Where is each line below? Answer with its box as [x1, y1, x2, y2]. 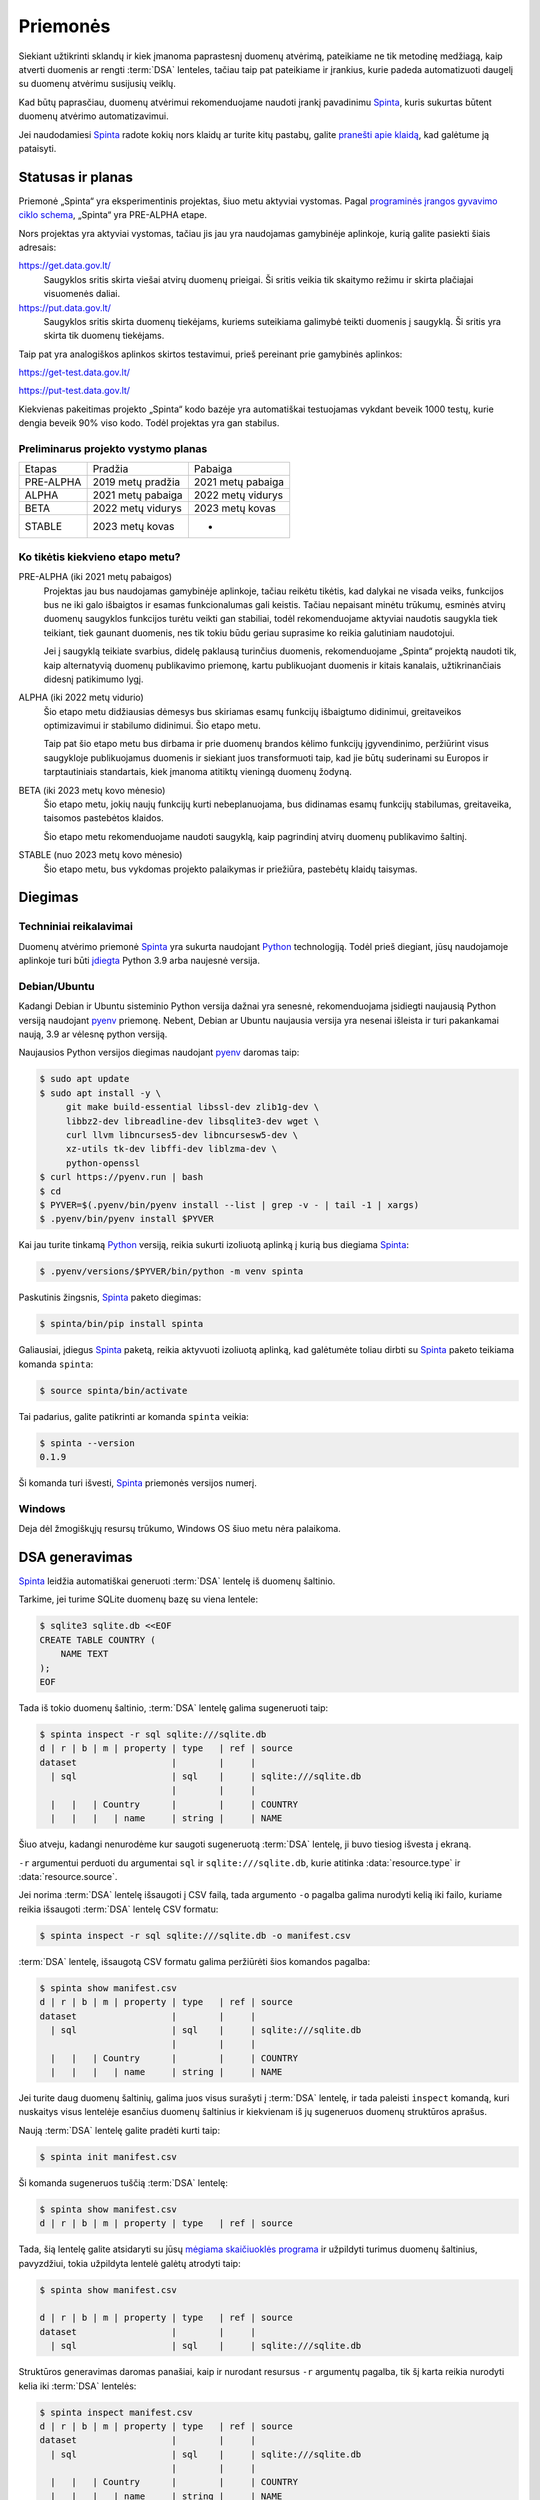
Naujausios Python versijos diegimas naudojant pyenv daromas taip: [18, 1046, 300, 1059]
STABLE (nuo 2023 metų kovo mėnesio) [18, 849, 183, 861]
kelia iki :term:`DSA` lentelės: [18, 2380, 137, 2392]
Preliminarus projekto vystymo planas [18, 442, 208, 456]
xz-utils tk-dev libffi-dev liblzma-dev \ [65, 1143, 277, 1155]
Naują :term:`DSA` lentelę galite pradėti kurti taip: [18, 2124, 220, 2136]
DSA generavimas [18, 1548, 134, 1565]
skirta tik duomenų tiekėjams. [43, 330, 165, 342]
